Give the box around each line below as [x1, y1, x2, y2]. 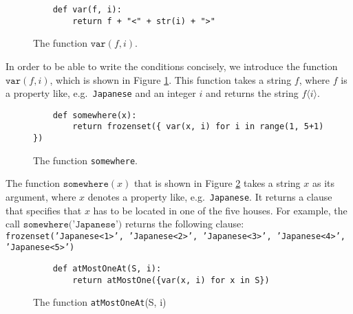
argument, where [6, 189, 76, 203]
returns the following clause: [125, 216, 244, 231]
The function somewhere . [33, 153, 138, 167]
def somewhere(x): [52, 110, 137, 120]
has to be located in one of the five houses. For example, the [93, 203, 347, 217]
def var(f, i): [52, 5, 122, 14]
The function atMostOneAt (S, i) [33, 295, 167, 309]
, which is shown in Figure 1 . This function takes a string [50, 72, 292, 87]
